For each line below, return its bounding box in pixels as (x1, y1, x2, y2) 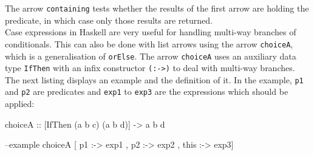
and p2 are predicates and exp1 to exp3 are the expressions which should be (5, 85, 288, 98)
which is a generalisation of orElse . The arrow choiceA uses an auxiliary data (5, 49, 296, 62)
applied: (5, 97, 35, 110)
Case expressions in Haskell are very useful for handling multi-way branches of (5, 26, 296, 38)
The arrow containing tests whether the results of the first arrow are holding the (5, 2, 309, 14)
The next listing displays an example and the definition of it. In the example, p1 (5, 73, 304, 86)
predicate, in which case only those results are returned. (5, 13, 213, 26)
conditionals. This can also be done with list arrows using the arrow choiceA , (5, 37, 293, 50)
